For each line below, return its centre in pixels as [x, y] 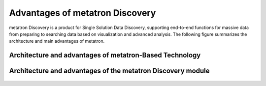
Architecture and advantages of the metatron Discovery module [109, 71]
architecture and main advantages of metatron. [57, 41]
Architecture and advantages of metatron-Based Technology [105, 55]
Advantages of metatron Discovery [83, 13]
